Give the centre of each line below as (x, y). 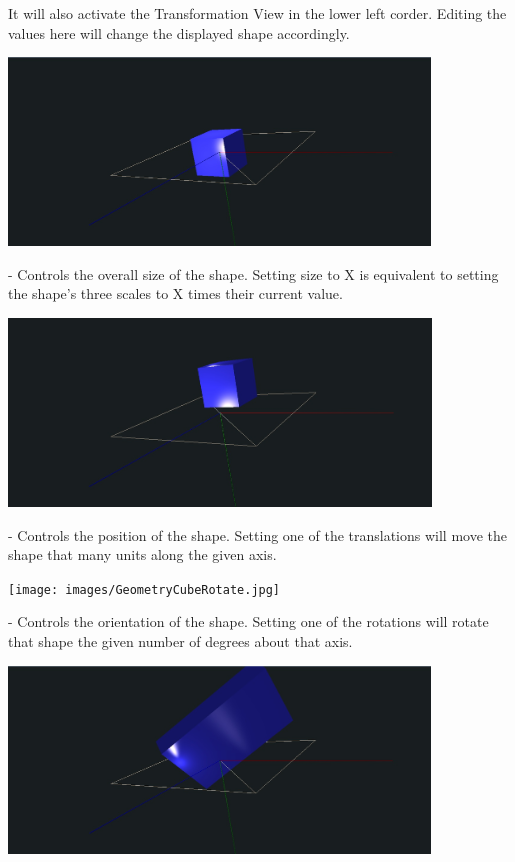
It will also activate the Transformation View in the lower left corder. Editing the (257, 13)
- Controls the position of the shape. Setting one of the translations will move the (258, 534)
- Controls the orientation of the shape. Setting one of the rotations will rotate (248, 621)
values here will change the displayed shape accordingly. (179, 32)
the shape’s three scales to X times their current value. (175, 293)
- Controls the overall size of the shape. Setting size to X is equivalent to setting (253, 273)
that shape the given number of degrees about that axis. (180, 640)
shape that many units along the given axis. (142, 554)
